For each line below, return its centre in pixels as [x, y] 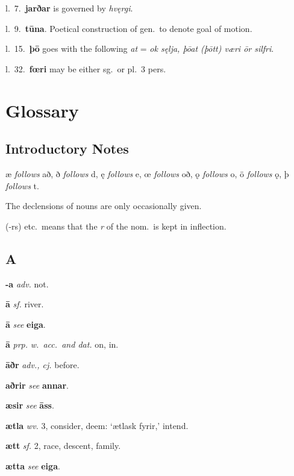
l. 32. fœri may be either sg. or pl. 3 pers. [86, 68]
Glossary [42, 110]
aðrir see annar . [37, 385]
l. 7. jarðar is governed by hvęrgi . [69, 8]
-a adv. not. [27, 283]
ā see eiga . [26, 324]
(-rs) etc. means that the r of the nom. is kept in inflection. [116, 226]
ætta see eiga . [33, 465]
